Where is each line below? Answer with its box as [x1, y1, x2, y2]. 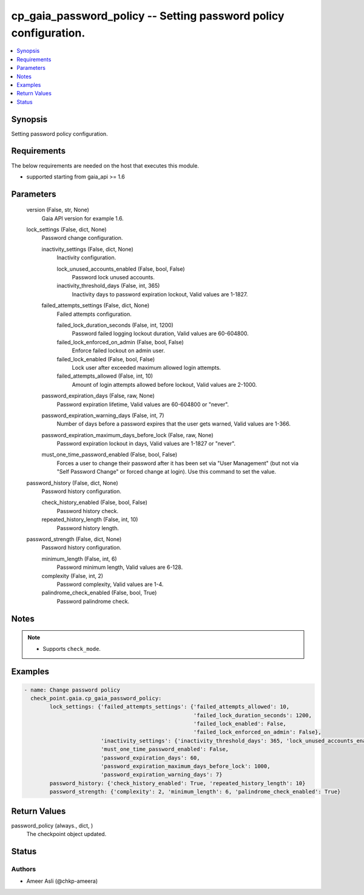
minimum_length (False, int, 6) [41, 555, 117, 562]
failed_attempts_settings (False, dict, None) [41, 302, 150, 309]
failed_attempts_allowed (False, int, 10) [56, 372, 153, 379]
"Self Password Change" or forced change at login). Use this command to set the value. [56, 468, 276, 475]
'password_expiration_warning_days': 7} [100, 771, 223, 778]
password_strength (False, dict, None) [26, 535, 122, 543]
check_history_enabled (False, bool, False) [41, 499, 148, 506]
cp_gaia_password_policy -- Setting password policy [11, 9, 285, 22]
